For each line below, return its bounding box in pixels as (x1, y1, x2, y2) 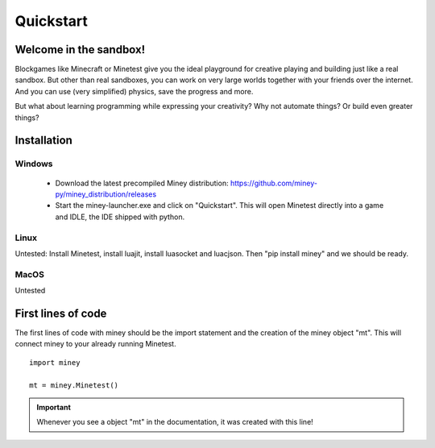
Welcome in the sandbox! (14, 43, 146, 56)
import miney (29, 358, 81, 367)
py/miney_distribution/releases (55, 189, 157, 199)
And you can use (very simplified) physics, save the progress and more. (14, 86, 254, 96)
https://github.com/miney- (230, 178, 318, 188)
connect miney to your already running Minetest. (14, 339, 176, 349)
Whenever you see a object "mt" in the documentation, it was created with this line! (36, 417, 313, 427)
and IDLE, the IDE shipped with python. (55, 212, 185, 222)
